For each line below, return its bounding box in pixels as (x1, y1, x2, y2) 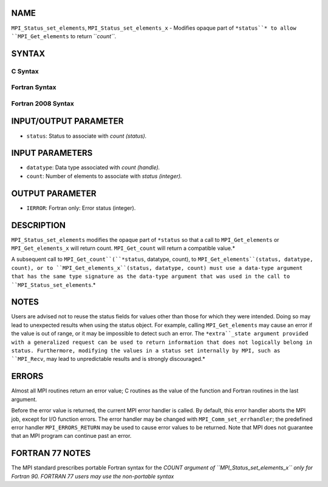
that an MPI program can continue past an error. (11, 432, 132, 440)
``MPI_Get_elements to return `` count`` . (11, 32, 117, 39)
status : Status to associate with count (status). (26, 132, 147, 139)
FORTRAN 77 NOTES (11, 448, 91, 458)
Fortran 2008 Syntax (11, 99, 74, 107)
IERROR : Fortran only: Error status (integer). (26, 204, 136, 212)
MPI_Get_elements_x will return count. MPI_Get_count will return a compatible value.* (11, 244, 235, 252)
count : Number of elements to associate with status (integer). (26, 172, 182, 180)
